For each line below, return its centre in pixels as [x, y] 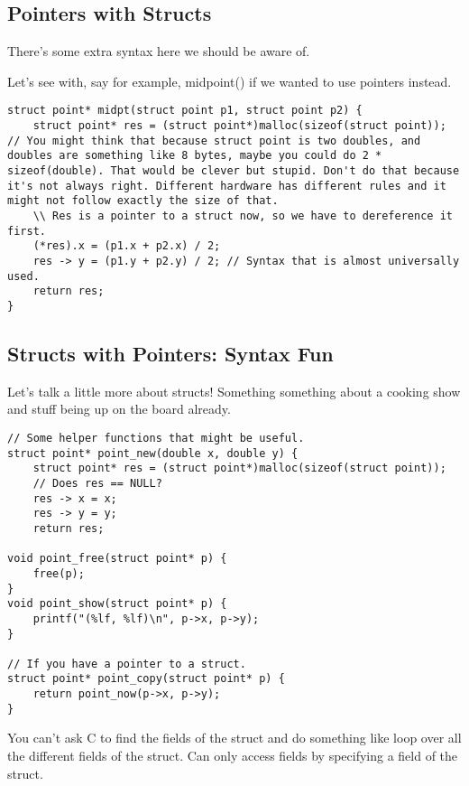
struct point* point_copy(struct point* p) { [146, 679]
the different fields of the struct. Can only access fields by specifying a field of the [233, 756]
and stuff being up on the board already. [119, 409]
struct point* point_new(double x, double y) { [153, 453]
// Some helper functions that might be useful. [156, 438]
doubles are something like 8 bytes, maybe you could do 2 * [195, 156]
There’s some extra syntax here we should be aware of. [159, 51]
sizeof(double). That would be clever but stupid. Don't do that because [234, 171]
